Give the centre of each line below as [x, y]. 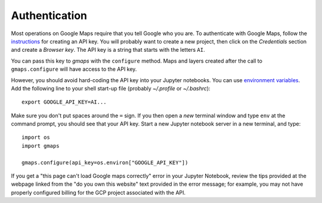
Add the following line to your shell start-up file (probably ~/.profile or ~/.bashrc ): [111, 88]
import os [36, 138]
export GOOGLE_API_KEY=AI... [64, 102]
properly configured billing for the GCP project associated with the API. [98, 192]
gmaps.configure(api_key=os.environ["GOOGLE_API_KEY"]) [105, 163]
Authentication [49, 15]
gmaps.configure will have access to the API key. [74, 69]
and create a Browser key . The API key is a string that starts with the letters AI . [108, 50]
